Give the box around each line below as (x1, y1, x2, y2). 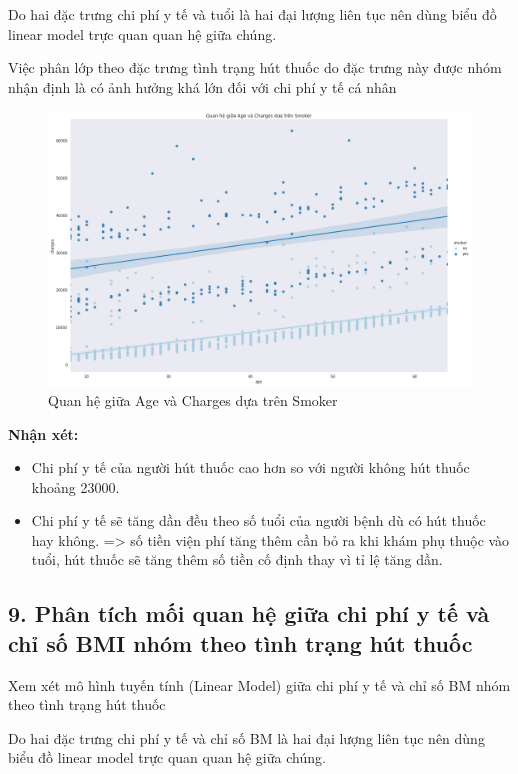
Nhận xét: (8, 423, 79, 444)
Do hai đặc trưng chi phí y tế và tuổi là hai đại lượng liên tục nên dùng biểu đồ (8, 4, 497, 24)
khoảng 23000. (31, 476, 120, 497)
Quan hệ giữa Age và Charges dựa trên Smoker (48, 389, 338, 410)
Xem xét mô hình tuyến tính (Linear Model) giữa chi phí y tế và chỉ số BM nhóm (8, 674, 511, 695)
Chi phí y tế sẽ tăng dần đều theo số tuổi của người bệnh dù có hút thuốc (31, 510, 486, 531)
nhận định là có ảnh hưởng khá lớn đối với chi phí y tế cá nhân (8, 76, 397, 97)
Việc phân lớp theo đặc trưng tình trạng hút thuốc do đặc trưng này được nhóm (8, 57, 502, 78)
